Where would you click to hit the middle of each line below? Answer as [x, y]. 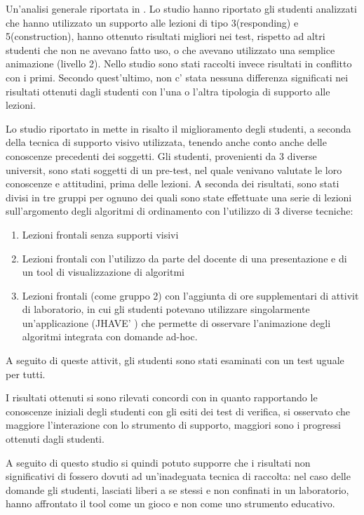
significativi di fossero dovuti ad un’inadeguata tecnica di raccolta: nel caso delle [178, 476]
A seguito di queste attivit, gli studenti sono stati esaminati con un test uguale [175, 360]
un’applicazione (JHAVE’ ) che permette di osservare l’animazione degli [176, 322]
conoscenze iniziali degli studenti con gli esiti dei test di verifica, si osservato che [178, 411]
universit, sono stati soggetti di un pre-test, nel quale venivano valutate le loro [174, 169]
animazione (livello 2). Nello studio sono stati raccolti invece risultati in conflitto [179, 63]
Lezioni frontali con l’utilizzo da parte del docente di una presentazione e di [184, 258]
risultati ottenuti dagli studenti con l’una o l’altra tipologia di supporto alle [168, 91]
